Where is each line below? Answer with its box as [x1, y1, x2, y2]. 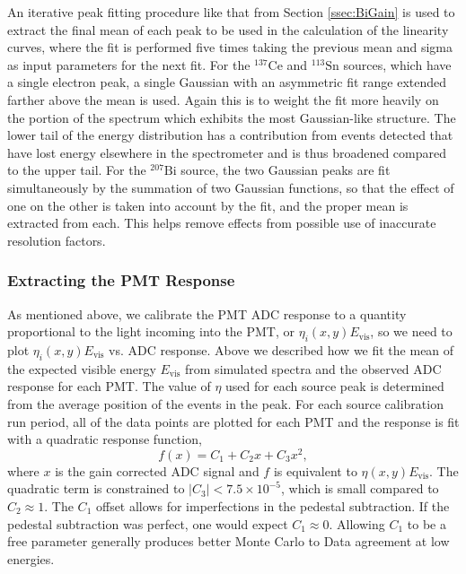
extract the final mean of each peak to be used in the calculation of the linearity [7, 20, 449, 39]
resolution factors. [7, 230, 106, 249]
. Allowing [329, 514, 385, 533]
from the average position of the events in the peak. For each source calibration [7, 394, 444, 413]
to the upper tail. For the [7, 161, 146, 179]
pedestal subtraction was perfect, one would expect [7, 514, 288, 533]
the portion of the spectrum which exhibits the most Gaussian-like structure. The [7, 108, 456, 126]
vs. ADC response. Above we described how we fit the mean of [109, 340, 454, 359]
